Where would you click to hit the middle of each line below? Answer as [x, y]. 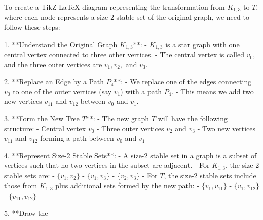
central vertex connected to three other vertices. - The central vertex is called [124, 54]
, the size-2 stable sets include [210, 175]
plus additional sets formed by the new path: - [127, 185]
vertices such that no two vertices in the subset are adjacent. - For [107, 165]
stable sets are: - [29, 175]
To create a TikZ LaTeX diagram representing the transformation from [115, 7]
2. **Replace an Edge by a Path [54, 81]
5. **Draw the [26, 213]
